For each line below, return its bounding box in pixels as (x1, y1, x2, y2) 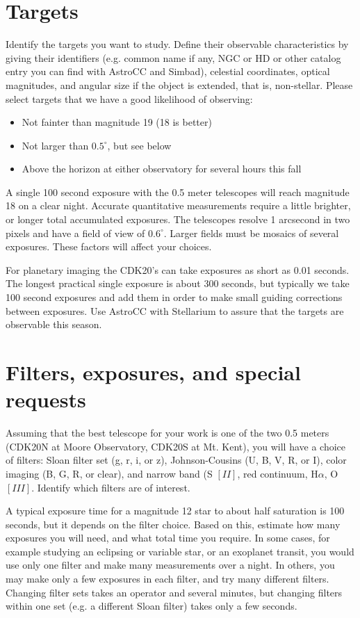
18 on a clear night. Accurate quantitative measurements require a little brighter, (6, 198, 351, 213)
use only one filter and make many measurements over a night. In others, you (6, 558, 335, 572)
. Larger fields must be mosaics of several (163, 225, 339, 240)
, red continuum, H (237, 466, 318, 480)
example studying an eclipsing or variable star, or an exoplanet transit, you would (6, 544, 354, 558)
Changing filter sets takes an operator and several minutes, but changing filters (6, 585, 343, 599)
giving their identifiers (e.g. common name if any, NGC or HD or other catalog (6, 50, 341, 65)
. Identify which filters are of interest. (31, 480, 190, 494)
